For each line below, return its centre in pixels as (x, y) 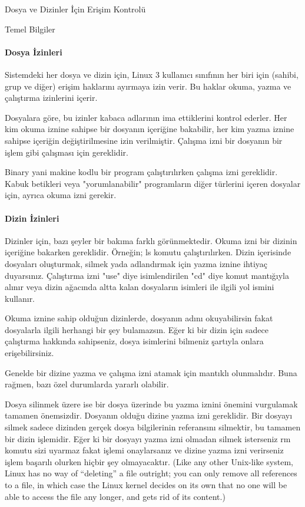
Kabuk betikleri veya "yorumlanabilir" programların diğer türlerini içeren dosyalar (153, 183)
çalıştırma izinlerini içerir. (51, 98)
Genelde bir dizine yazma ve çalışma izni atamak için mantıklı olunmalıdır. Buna (151, 372)
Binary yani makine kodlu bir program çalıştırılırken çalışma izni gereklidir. (141, 172)
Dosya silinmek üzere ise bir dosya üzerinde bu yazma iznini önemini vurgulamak (151, 404)
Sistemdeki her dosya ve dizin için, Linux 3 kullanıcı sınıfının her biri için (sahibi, (152, 74)
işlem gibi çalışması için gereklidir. (67, 152)
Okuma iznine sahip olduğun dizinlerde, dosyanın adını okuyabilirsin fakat (139, 318)
